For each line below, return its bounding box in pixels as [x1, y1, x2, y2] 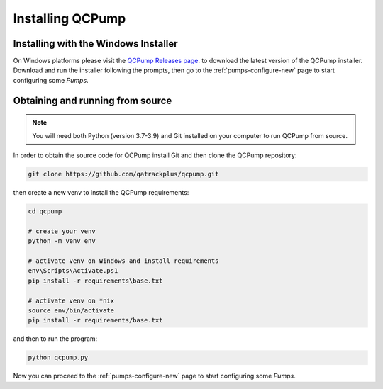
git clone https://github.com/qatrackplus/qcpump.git [28, 170, 219, 179]
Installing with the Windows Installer [13, 38, 178, 50]
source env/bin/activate [28, 306, 115, 315]
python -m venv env [28, 237, 96, 245]
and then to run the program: [13, 334, 98, 343]
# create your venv [28, 227, 96, 235]
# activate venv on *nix [28, 296, 115, 305]
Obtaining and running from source [13, 94, 172, 106]
